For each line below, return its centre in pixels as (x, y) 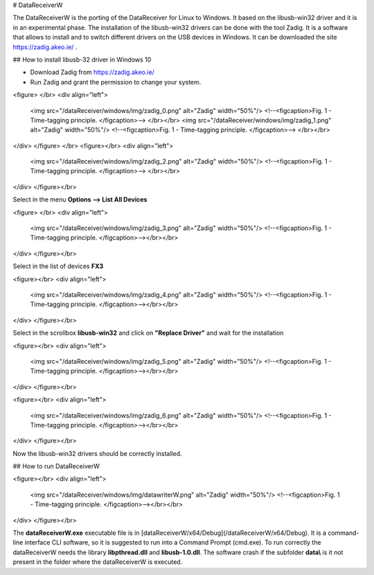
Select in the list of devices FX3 (58, 266)
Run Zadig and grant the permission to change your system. (116, 82)
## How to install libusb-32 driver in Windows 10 (82, 60)
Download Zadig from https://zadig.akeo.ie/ (92, 72)
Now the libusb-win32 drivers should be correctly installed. (97, 453)
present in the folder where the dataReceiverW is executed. (98, 562)
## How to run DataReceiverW (56, 466)
